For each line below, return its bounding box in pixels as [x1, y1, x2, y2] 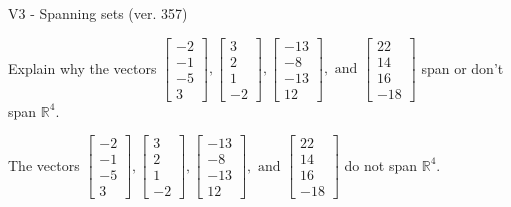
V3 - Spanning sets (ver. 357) [8, 3, 188, 23]
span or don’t [421, 57, 504, 78]
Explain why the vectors [8, 57, 157, 78]
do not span [344, 154, 418, 175]
